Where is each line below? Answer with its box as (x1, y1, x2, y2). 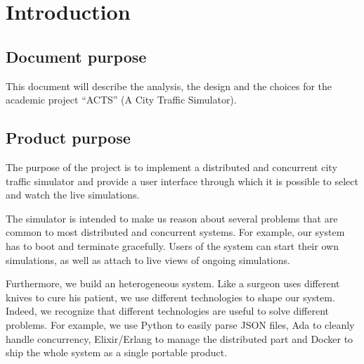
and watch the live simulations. (6, 187, 140, 202)
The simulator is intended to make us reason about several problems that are (6, 211, 338, 225)
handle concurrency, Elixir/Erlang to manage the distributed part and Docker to (6, 331, 353, 346)
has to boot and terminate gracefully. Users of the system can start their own (6, 238, 339, 253)
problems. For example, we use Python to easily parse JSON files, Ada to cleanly (6, 317, 355, 332)
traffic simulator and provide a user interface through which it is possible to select (6, 173, 358, 188)
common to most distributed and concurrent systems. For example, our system (6, 225, 345, 239)
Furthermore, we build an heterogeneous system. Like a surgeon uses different (6, 276, 340, 291)
